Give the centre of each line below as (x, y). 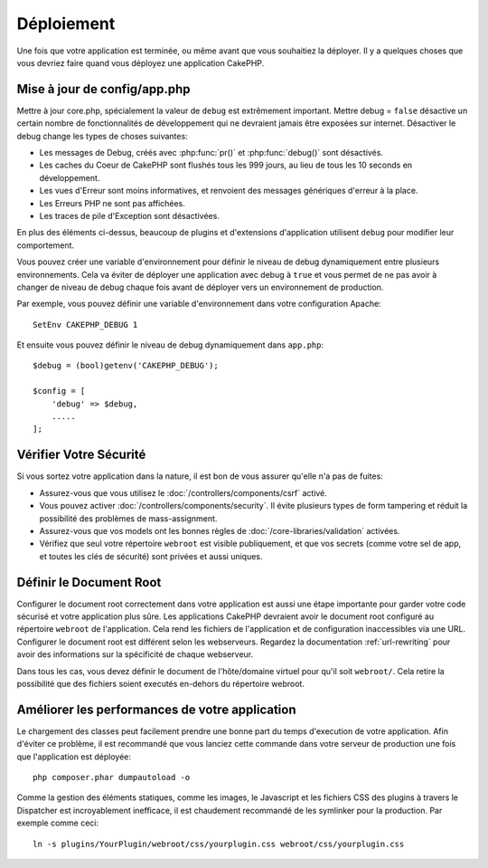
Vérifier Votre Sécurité (81, 455)
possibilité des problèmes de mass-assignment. (128, 518)
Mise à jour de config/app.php (103, 89)
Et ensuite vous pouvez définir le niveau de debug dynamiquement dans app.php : (170, 345)
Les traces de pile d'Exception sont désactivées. (130, 215)
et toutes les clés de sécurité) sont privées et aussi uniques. (151, 556)
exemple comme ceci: (58, 823)
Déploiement (66, 24)
